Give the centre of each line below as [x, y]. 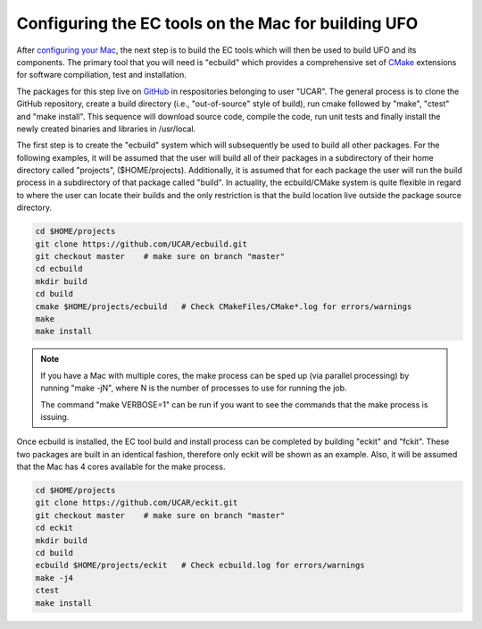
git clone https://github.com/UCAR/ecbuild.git [141, 244]
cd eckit [54, 528]
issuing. [55, 416]
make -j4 [54, 578]
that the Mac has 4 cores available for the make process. [121, 467]
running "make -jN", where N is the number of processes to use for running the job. [194, 388]
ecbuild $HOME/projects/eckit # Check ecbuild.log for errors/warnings [200, 566]
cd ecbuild [59, 269]
